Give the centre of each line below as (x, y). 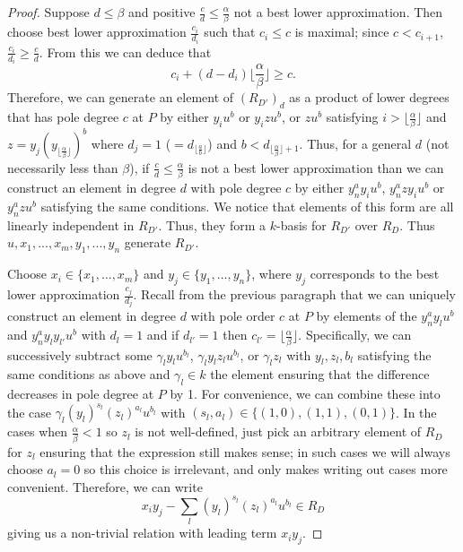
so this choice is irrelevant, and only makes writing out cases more (266, 469)
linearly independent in (71, 224)
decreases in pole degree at (81, 394)
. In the (416, 412)
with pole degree (236, 188)
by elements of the (367, 316)
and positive (162, 12)
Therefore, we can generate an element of (121, 97)
